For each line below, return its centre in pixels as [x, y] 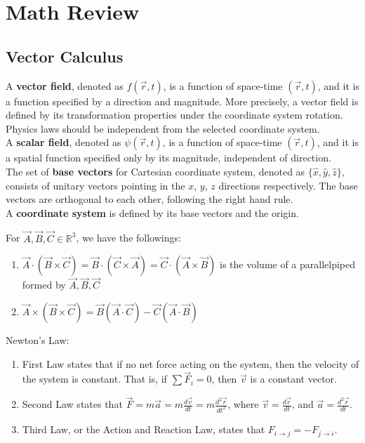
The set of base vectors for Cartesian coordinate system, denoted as [155, 171]
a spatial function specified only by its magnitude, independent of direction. [168, 158]
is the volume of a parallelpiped [288, 264]
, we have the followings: [128, 238]
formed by [44, 285]
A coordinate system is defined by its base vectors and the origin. [152, 212]
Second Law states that [72, 404]
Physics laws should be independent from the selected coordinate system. [163, 128]
